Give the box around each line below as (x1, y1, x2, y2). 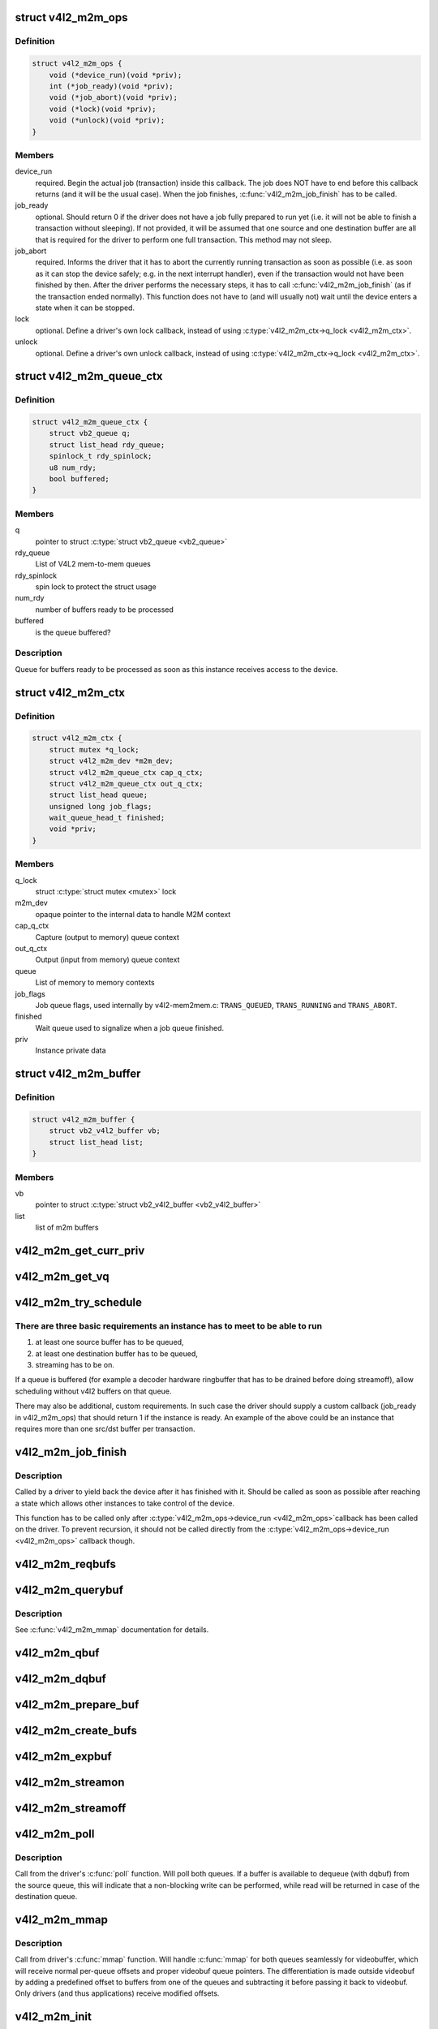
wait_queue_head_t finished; (49, 813, 165, 823)
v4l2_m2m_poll (15, 1827, 95, 1841)
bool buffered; (49, 475, 109, 484)
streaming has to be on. (35, 1360, 115, 1370)
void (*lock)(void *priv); (49, 104, 157, 114)
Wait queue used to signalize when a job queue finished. (35, 1023, 225, 1032)
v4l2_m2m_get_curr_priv (15, 1243, 145, 1257)
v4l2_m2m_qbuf (15, 1646, 100, 1660)
